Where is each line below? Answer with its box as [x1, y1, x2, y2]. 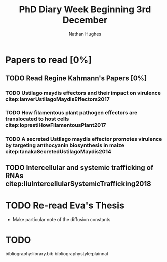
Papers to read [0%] [5, 54, 92, 65]
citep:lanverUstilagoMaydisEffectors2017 [5, 96, 110, 103]
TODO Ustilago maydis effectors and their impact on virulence [5, 90, 161, 97]
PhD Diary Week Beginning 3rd [19, 4, 151, 15]
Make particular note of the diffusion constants [12, 216, 111, 223]
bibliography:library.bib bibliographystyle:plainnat [5, 251, 109, 257]
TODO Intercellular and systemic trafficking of [5, 163, 154, 172]
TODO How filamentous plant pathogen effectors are [5, 109, 138, 116]
